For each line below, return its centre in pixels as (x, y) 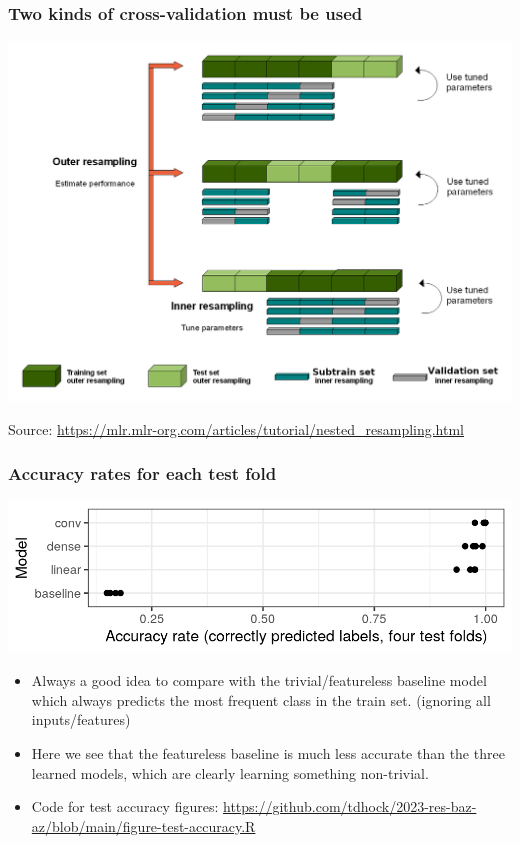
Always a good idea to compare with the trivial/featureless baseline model (259, 680)
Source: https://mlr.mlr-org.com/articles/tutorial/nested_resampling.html (236, 428)
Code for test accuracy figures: (125, 806)
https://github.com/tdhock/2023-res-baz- (350, 806)
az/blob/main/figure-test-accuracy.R (143, 825)
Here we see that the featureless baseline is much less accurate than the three (268, 752)
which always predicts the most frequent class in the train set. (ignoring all (261, 699)
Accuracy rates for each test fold (142, 473)
